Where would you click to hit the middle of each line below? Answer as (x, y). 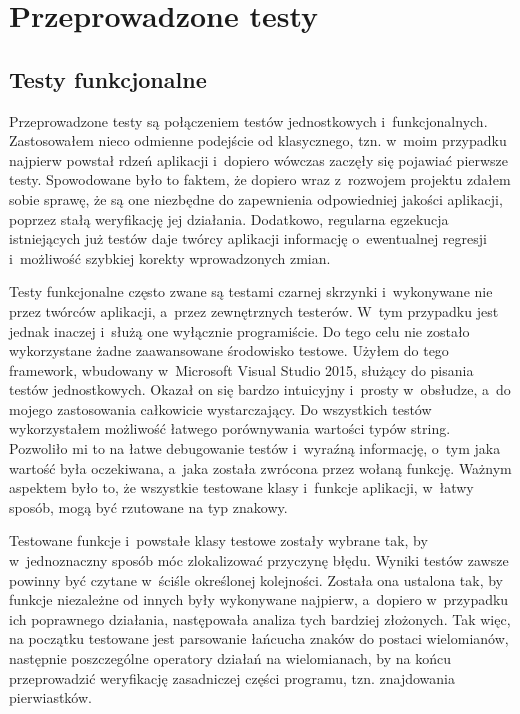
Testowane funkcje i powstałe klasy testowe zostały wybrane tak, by (218, 540)
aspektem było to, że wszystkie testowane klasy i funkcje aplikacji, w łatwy (241, 487)
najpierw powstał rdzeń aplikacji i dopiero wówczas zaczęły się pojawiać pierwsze (259, 159)
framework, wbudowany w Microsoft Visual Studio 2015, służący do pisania (241, 369)
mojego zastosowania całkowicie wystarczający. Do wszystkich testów (220, 408)
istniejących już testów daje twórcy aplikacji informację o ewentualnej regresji (248, 238)
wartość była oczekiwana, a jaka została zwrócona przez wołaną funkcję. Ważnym (260, 467)
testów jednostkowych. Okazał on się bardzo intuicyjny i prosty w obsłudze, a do (260, 389)
